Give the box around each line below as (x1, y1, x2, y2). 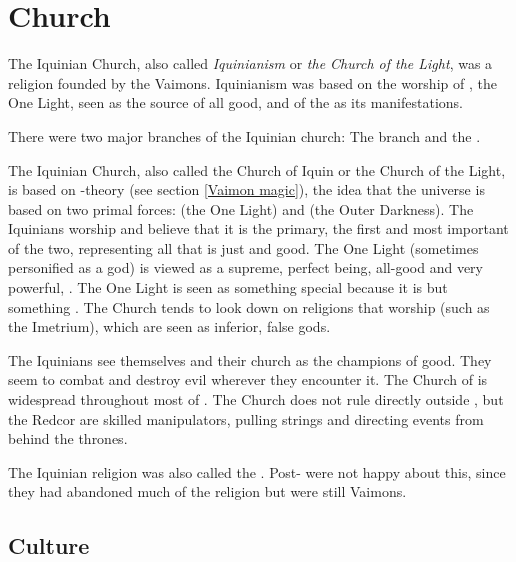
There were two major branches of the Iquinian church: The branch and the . (8, 125, 481, 146)
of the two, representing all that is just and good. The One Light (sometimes (8, 237, 479, 258)
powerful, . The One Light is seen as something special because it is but (8, 277, 448, 298)
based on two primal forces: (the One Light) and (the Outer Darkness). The (8, 198, 474, 219)
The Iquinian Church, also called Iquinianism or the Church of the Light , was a (8, 53, 493, 74)
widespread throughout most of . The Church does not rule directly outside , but (8, 389, 504, 410)
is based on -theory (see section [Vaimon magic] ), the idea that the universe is (8, 179, 485, 200)
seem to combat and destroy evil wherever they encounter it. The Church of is (8, 369, 488, 390)
